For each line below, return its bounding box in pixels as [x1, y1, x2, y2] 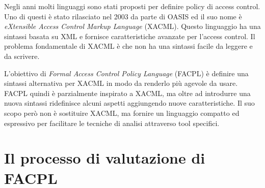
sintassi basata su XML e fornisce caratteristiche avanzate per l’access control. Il [4, 30, 255, 41]
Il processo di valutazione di [4, 147, 205, 168]
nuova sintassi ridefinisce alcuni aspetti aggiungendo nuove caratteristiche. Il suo [4, 98, 255, 108]
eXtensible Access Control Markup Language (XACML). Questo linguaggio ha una [4, 21, 261, 32]
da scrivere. [4, 50, 40, 61]
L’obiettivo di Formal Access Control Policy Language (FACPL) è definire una [4, 68, 249, 78]
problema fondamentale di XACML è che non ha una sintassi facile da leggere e [4, 41, 253, 51]
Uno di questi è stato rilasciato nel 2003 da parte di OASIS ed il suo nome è [4, 11, 242, 21]
